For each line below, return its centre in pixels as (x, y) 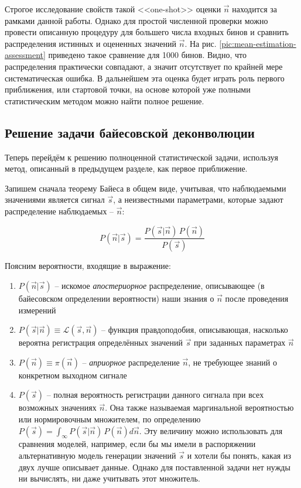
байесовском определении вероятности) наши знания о (116, 298)
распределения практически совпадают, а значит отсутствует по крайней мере (144, 66)
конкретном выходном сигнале (73, 375)
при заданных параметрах (240, 342)
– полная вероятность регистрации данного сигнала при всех (155, 395)
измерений (37, 310)
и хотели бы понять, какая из (239, 455)
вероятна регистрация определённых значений (100, 342)
